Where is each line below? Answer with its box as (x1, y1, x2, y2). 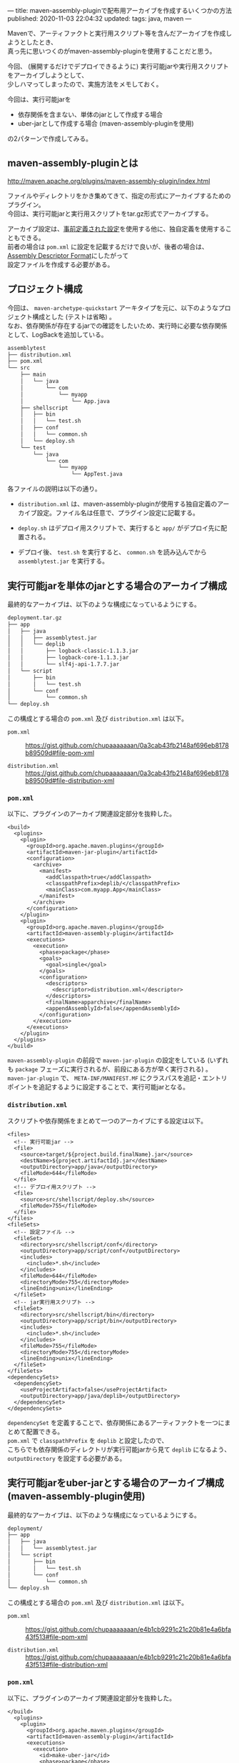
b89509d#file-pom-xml (25, 749, 95, 757)
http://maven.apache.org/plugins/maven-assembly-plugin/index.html (7, 176, 210, 185)
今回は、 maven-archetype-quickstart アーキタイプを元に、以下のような (7, 303, 219, 312)
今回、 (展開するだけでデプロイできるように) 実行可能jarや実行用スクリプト (7, 62, 230, 70)
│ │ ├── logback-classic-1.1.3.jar (7, 647, 139, 655)
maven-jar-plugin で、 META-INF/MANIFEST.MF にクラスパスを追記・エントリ (7, 1074, 228, 1082)
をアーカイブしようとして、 (7, 71, 88, 79)
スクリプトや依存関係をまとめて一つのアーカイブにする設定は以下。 (7, 1117, 208, 1125)
